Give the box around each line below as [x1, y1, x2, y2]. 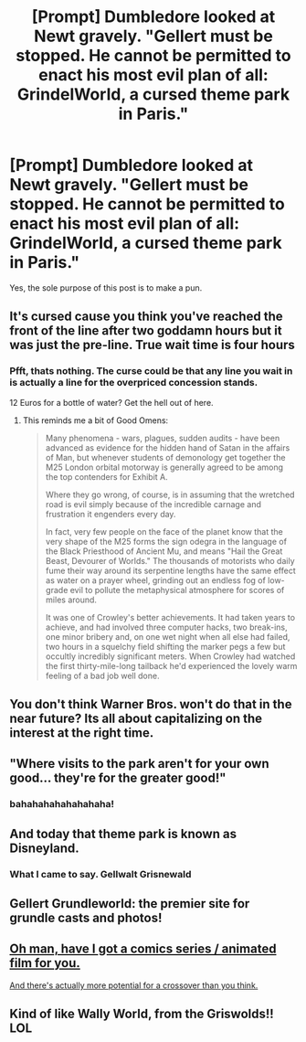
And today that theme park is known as [9, 825, 237, 842]
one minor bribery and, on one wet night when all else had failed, [45, 631, 290, 642]
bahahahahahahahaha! [9, 798, 114, 811]
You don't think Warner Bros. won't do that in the [9, 696, 292, 712]
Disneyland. [9, 840, 79, 856]
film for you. [9, 955, 80, 971]
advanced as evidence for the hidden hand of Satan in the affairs [45, 441, 290, 453]
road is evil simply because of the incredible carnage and [45, 498, 262, 509]
